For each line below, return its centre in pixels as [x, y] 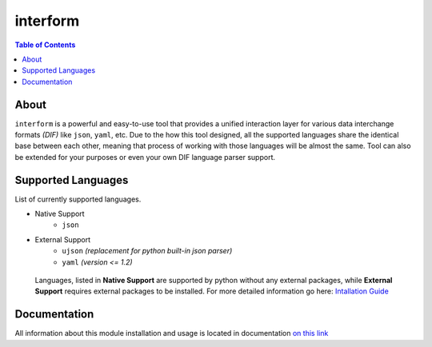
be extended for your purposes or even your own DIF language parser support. [145, 157]
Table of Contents [45, 45]
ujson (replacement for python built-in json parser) [147, 251]
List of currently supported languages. [78, 199]
